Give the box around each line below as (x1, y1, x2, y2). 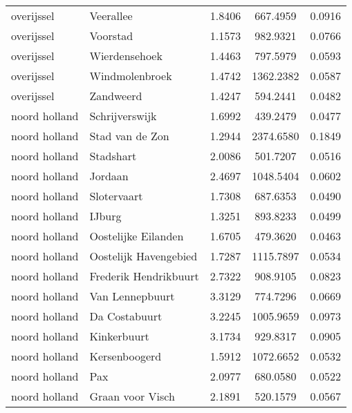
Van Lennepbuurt (89, 288, 175, 304)
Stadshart (89, 148, 137, 164)
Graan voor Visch (89, 388, 175, 404)
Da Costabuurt (89, 308, 163, 324)
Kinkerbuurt (89, 328, 149, 344)
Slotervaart (89, 188, 143, 204)
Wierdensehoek (89, 48, 163, 64)
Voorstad (89, 28, 133, 44)
